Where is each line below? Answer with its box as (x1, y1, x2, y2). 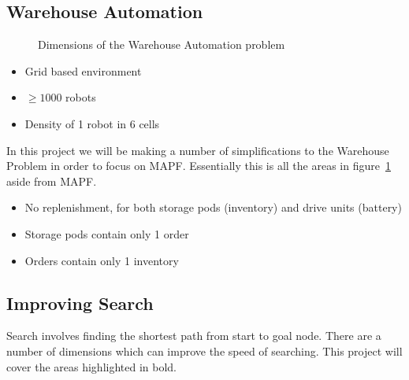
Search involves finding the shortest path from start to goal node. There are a (6, 327, 381, 344)
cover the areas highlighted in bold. (6, 358, 177, 374)
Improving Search (6, 290, 154, 315)
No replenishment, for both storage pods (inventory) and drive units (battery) (24, 199, 402, 216)
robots (65, 89, 96, 105)
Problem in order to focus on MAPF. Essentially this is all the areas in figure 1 (6, 157, 391, 174)
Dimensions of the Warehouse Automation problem (38, 36, 285, 53)
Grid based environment (24, 62, 142, 79)
